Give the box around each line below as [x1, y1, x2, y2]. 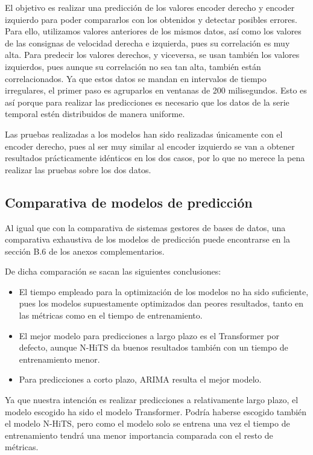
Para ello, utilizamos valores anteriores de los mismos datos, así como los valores [5, 25, 302, 37]
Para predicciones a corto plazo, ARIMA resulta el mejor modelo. [19, 373, 262, 386]
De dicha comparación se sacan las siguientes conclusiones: [5, 265, 221, 278]
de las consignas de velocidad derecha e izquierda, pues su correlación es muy [5, 36, 290, 49]
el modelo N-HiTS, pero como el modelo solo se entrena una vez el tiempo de [5, 417, 290, 430]
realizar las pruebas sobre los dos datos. [5, 163, 151, 176]
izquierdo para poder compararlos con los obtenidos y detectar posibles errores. [5, 13, 297, 25]
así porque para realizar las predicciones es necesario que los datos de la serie [5, 95, 289, 108]
